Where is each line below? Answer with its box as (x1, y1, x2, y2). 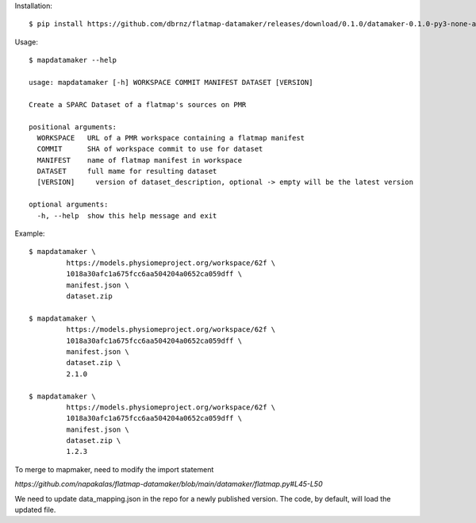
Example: (14, 229, 45, 238)
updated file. (14, 505, 56, 515)
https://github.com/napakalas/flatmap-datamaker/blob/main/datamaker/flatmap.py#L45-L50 (14, 479, 323, 489)
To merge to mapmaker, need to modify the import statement (14, 464, 214, 474)
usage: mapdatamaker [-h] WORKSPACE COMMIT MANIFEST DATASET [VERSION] (29, 78, 313, 87)
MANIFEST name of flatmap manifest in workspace (36, 156, 242, 164)
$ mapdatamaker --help (29, 56, 117, 65)
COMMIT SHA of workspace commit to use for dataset (36, 144, 263, 154)
